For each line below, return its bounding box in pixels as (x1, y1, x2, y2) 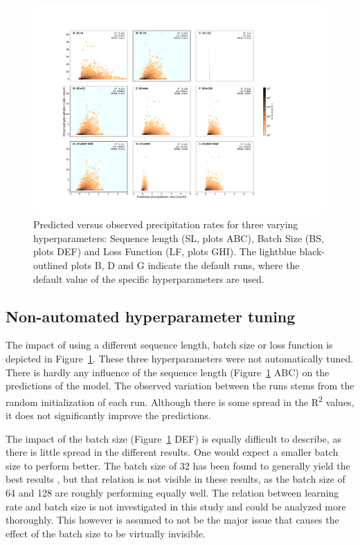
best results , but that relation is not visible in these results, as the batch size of (6, 472, 345, 486)
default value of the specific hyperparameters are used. (33, 271, 264, 286)
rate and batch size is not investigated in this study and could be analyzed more (6, 499, 346, 513)
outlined (33, 258, 68, 272)
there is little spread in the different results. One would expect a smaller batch (6, 445, 339, 459)
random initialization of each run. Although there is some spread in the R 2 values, (6, 392, 354, 409)
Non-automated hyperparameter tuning (6, 305, 296, 326)
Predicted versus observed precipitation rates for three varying (33, 217, 298, 232)
